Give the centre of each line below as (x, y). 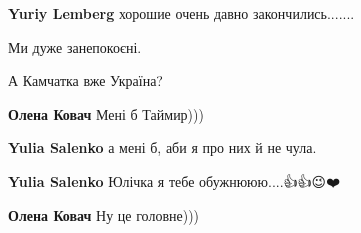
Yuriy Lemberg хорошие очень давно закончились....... (181, 13)
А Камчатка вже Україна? (85, 80)
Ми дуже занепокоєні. (75, 46)
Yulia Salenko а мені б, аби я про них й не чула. (162, 147)
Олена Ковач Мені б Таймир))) (106, 113)
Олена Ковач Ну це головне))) (104, 214)
